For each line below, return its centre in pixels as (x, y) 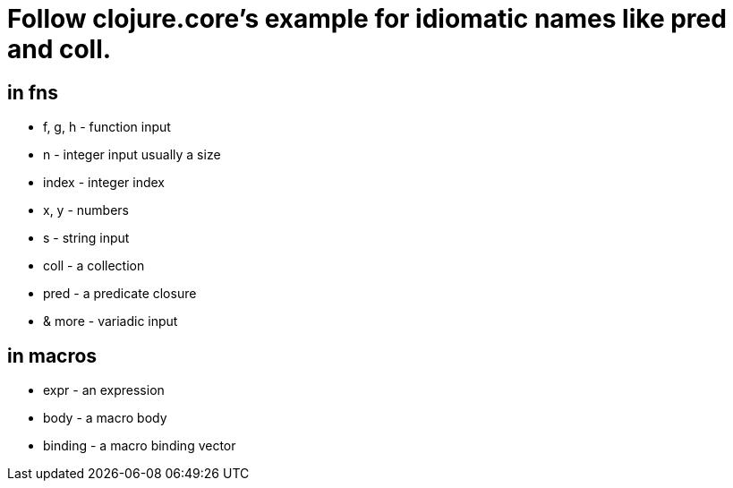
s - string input (86, 238)
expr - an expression (104, 390)
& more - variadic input (111, 321)
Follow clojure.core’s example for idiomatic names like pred (367, 19)
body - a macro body (105, 418)
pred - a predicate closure (120, 294)
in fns (33, 92)
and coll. (60, 49)
